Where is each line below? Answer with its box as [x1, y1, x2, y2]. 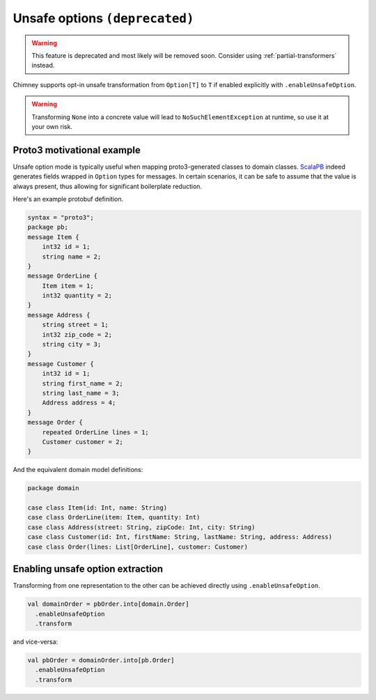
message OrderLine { [27, 272, 97, 280]
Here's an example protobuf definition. [13, 195, 124, 203]
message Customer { [27, 360, 94, 367]
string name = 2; [42, 252, 102, 261]
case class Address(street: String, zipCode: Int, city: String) [27, 523, 256, 531]
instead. [31, 61, 55, 70]
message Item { [27, 233, 79, 241]
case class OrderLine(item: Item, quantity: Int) [27, 513, 201, 522]
